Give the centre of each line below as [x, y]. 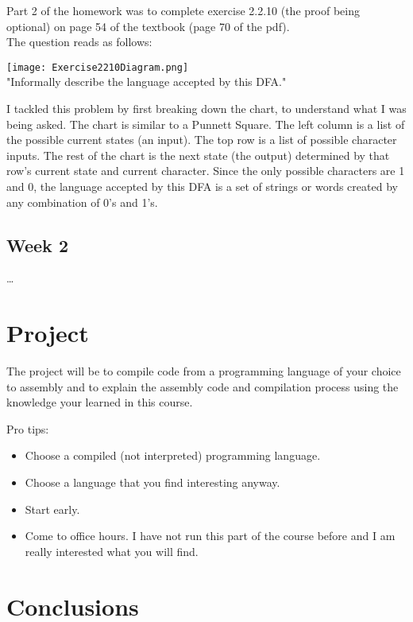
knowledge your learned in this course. [100, 402]
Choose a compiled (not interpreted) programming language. [173, 455]
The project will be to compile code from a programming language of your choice [204, 371]
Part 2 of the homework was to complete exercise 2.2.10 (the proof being [183, 10]
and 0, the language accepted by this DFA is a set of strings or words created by [202, 186]
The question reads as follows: [79, 42]
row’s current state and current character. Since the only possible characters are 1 [206, 171]
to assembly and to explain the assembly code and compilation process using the [203, 386]
